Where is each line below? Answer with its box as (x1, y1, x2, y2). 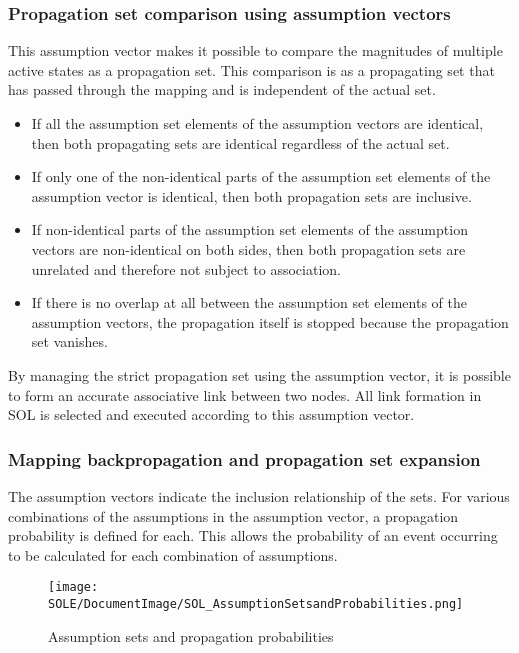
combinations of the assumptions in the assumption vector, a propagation (8, 505, 459, 526)
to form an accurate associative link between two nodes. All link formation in (8, 384, 482, 405)
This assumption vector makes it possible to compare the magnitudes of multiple (8, 40, 503, 61)
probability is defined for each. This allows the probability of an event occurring (8, 525, 498, 546)
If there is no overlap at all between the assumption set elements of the (31, 292, 467, 313)
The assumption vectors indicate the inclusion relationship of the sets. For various (8, 485, 510, 506)
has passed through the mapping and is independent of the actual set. (8, 79, 436, 100)
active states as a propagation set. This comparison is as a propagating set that (8, 59, 495, 80)
